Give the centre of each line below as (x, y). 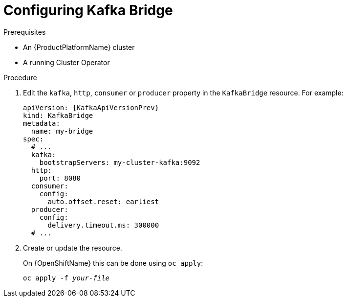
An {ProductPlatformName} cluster (79, 47)
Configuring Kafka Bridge (88, 10)
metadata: (42, 123)
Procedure (20, 77)
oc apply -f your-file (66, 278)
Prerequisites (25, 32)
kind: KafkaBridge (58, 115)
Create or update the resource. (73, 248)
